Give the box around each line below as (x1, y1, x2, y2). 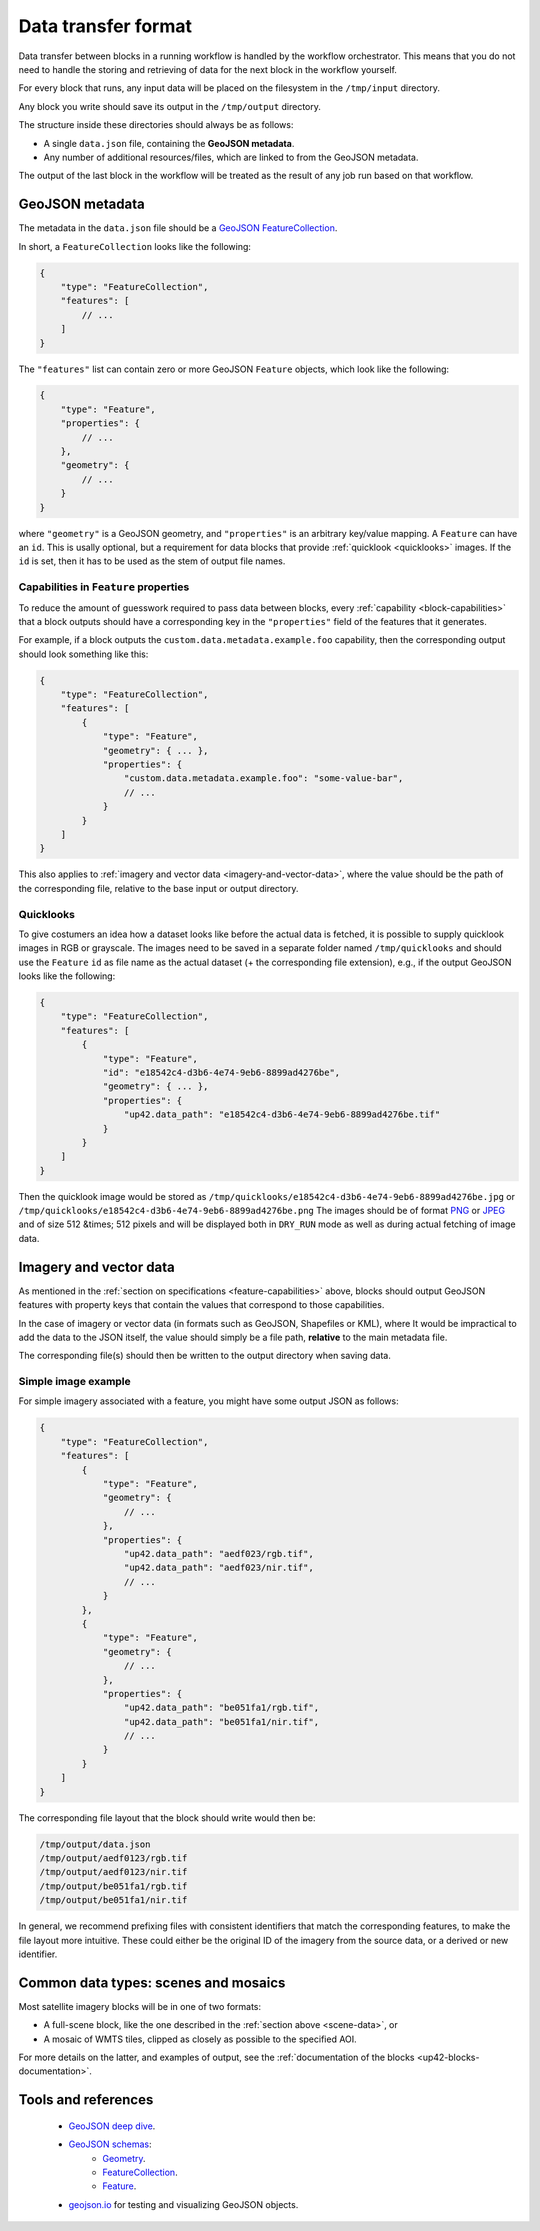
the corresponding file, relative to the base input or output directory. (18, 882, 299, 894)
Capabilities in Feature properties (18, 580, 190, 594)
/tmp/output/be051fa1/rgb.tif (39, 1880, 188, 1892)
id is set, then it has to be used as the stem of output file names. (18, 555, 286, 567)
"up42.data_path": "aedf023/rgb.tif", (123, 1548, 314, 1559)
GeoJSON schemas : (68, 2138, 152, 2150)
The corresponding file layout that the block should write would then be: (18, 1811, 316, 1824)
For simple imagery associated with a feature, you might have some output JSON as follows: (18, 1395, 399, 1407)
